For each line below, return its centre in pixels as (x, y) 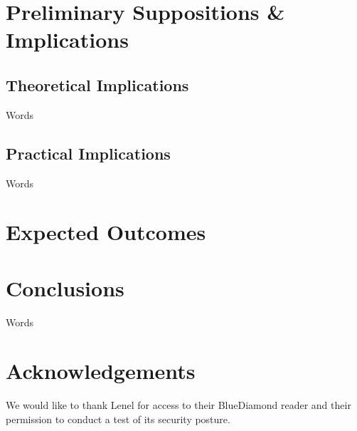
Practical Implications (88, 153)
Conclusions (65, 287)
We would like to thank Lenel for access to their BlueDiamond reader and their (178, 405)
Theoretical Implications (97, 84)
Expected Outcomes (106, 232)
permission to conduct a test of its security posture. (118, 419)
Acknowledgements (101, 371)
